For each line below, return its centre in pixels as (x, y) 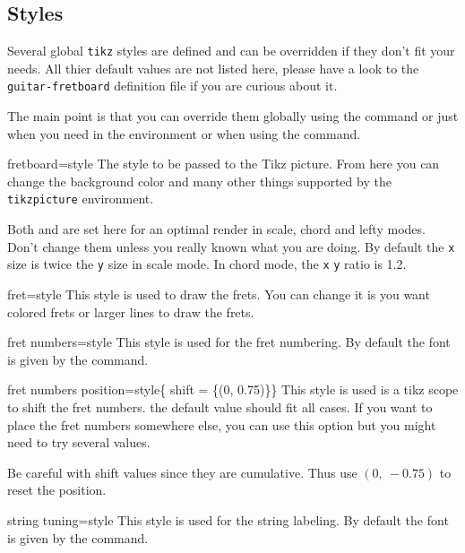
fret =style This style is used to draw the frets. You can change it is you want (219, 294)
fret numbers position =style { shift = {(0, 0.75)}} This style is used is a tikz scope (233, 389)
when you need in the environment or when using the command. (184, 133)
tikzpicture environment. (81, 199)
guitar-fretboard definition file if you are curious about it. (172, 86)
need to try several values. (79, 442)
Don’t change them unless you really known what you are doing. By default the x (231, 246)
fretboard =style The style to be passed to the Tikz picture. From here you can (224, 164)
